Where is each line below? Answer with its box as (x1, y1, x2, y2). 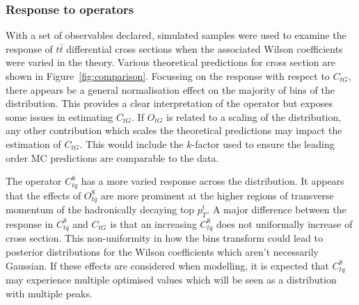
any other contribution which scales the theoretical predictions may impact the (6, 123, 342, 138)
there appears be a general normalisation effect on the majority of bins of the (6, 82, 335, 97)
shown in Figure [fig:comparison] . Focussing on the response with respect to (6, 69, 330, 83)
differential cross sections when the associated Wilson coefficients (66, 41, 343, 56)
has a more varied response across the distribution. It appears (81, 174, 344, 188)
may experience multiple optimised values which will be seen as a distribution (6, 272, 337, 286)
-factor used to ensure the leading (191, 136, 335, 151)
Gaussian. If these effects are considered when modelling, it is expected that (6, 258, 329, 272)
